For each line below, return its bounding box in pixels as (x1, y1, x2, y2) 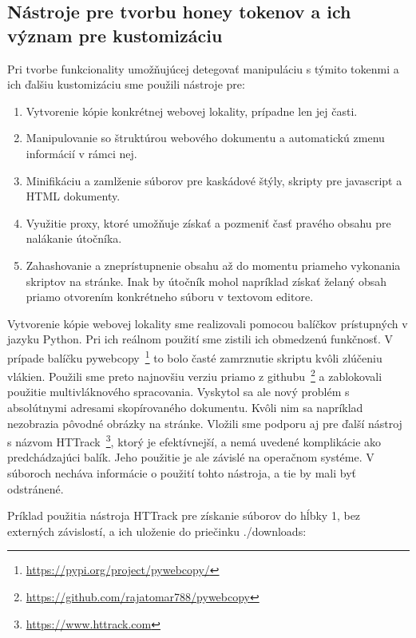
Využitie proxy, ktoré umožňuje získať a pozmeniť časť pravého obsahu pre (26, 214, 391, 231)
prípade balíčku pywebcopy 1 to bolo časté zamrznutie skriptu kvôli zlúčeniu (7, 347, 382, 366)
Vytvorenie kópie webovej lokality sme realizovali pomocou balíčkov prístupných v (7, 315, 408, 331)
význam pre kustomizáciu (7, 22, 223, 47)
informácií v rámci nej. (26, 145, 137, 161)
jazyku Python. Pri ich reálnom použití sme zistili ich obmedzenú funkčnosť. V (7, 331, 393, 347)
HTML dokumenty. (26, 188, 121, 204)
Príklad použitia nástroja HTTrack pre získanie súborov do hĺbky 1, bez (7, 507, 361, 524)
